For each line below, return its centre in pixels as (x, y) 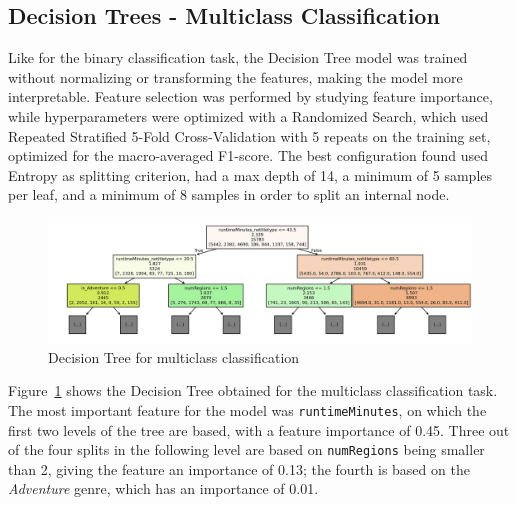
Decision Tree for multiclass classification (174, 356)
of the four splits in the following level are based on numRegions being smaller (246, 449)
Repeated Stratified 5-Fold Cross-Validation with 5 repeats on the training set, (249, 135)
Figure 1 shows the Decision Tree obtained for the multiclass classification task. (253, 390)
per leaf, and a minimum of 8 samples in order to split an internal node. (229, 194)
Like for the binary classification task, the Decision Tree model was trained (238, 57)
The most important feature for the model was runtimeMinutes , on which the (247, 409)
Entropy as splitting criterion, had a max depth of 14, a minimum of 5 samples (250, 174)
